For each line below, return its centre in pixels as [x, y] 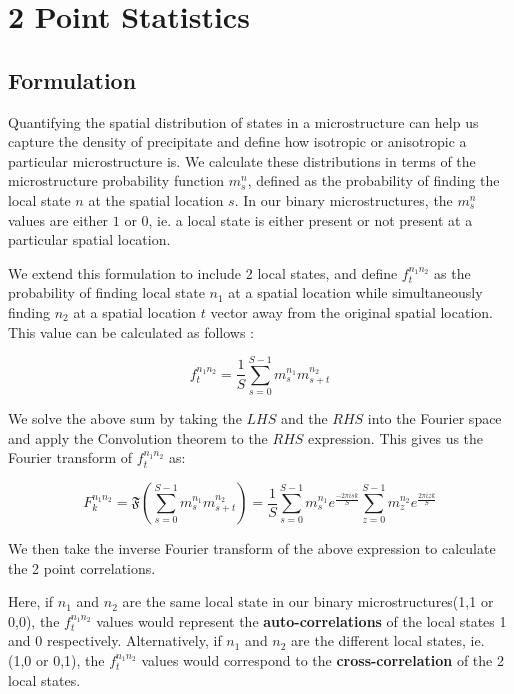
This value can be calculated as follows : [131, 331]
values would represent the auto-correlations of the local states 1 [301, 620]
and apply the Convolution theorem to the [138, 437]
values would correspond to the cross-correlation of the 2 [322, 659]
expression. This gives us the [396, 437]
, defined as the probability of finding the [373, 180]
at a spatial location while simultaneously [355, 292]
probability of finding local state [106, 292]
